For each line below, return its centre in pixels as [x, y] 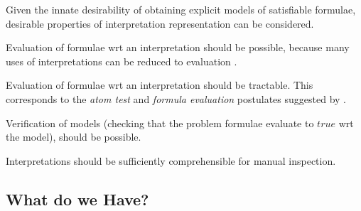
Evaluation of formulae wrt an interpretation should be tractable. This [160, 85]
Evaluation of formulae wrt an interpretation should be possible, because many [178, 47]
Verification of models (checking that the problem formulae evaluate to [160, 123]
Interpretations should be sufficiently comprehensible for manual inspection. [171, 160]
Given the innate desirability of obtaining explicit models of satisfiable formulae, [181, 9]
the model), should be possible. [74, 137]
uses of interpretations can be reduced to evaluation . [122, 61]
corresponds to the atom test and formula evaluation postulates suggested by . [176, 98]
